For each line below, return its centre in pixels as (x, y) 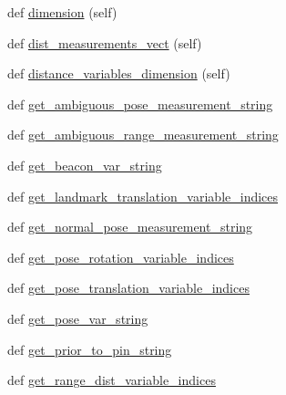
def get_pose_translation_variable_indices (128, 288)
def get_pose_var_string (78, 318)
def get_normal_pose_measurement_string (130, 227)
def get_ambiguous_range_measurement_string (143, 135)
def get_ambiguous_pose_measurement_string (140, 104)
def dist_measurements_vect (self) (105, 42)
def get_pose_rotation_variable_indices (121, 257)
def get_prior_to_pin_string (90, 349)
